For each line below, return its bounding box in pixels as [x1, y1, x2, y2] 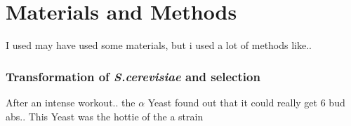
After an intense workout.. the [6, 94, 135, 109]
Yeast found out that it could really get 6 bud [147, 94, 345, 109]
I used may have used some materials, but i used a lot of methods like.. [6, 38, 312, 52]
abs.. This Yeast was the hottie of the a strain [6, 108, 204, 123]
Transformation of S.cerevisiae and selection [6, 67, 260, 85]
